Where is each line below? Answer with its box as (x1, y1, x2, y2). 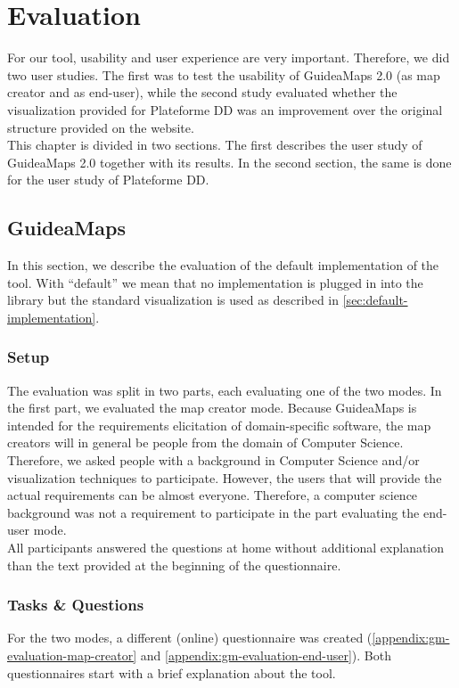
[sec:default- (342, 291, 408, 309)
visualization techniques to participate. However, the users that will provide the (7, 468, 442, 487)
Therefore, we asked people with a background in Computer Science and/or (7, 451, 420, 470)
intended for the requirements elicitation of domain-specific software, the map (7, 415, 431, 434)
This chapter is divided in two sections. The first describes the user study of (7, 135, 422, 154)
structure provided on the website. (7, 118, 194, 136)
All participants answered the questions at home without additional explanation (7, 538, 445, 557)
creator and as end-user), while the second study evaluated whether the (7, 83, 398, 102)
